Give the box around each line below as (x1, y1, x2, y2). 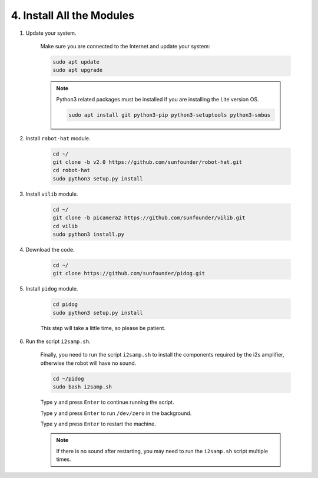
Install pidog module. (25, 285, 78, 292)
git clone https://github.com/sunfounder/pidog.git (52, 270, 206, 277)
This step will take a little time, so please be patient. (40, 324, 166, 331)
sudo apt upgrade (52, 67, 103, 74)
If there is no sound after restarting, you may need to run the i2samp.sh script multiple (56, 447, 268, 454)
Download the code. (25, 246, 75, 253)
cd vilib (52, 223, 78, 229)
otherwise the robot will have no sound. (40, 360, 137, 367)
